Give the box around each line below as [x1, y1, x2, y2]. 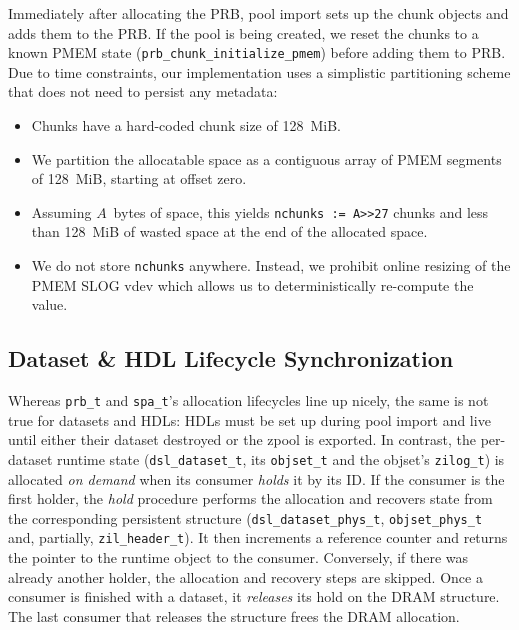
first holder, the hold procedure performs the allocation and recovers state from [8, 488, 493, 509]
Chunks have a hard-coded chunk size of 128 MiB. [31, 115, 341, 136]
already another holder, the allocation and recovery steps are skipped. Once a [8, 566, 483, 587]
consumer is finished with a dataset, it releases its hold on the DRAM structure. [8, 586, 500, 607]
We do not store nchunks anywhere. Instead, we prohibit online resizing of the [31, 255, 511, 276]
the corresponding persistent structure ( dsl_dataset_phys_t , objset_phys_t [8, 507, 483, 528]
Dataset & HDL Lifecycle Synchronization [8, 343, 454, 374]
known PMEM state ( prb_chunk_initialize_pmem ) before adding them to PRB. [8, 42, 506, 63]
